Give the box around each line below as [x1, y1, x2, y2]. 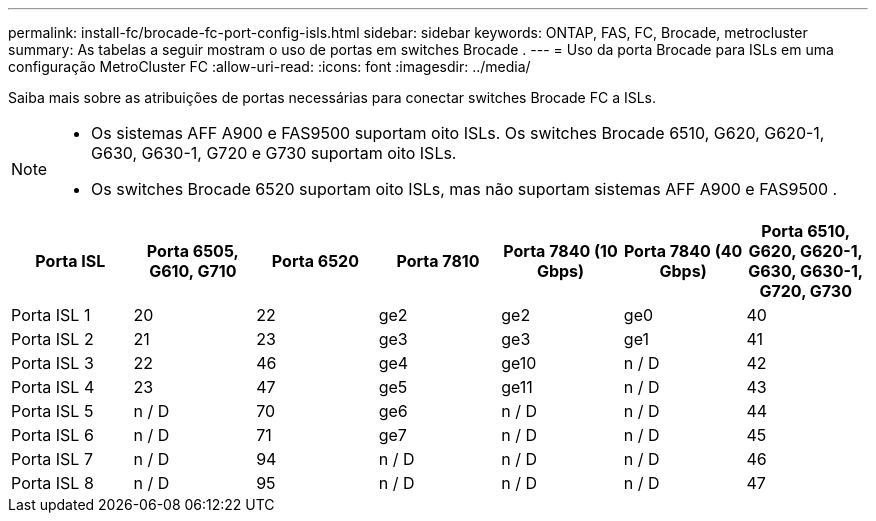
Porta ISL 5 [11, 401, 94, 421]
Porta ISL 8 [11, 473, 94, 493]
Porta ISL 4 [11, 377, 95, 397]
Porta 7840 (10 [503, 241, 618, 261]
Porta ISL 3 [11, 353, 94, 373]
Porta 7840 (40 [623, 241, 743, 261]
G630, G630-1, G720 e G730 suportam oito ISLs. [91, 143, 457, 163]
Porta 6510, [761, 221, 851, 241]
